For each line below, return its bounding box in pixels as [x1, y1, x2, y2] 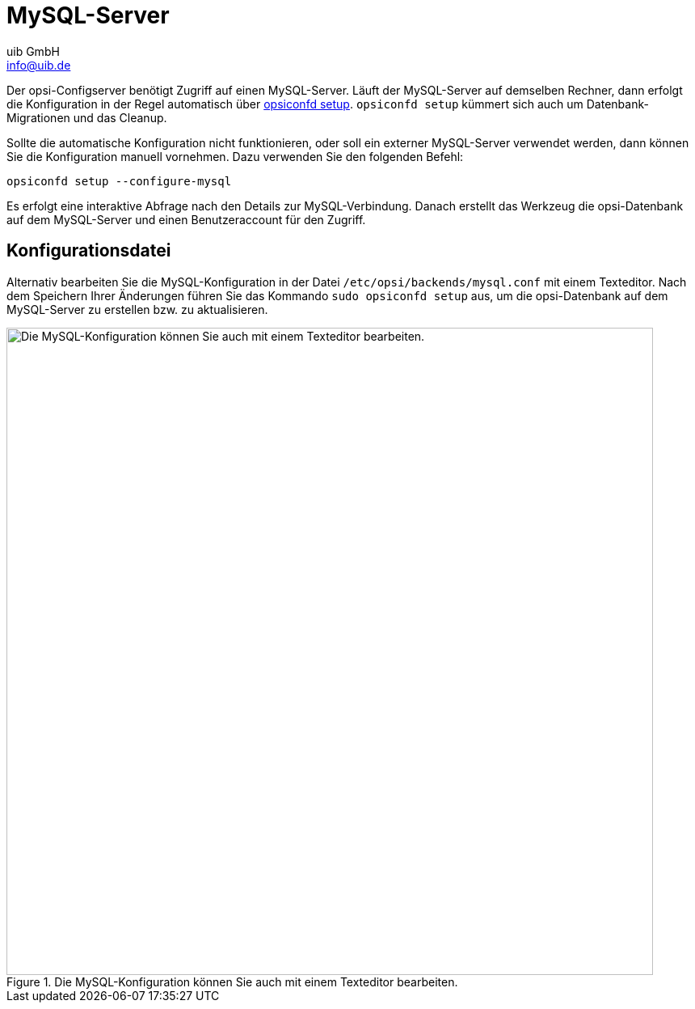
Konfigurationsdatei [6, 240, 171, 261]
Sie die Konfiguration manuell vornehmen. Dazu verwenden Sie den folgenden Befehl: [6, 149, 464, 163]
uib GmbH [6, 44, 60, 58]
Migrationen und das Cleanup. [6, 110, 167, 125]
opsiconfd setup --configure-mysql [6, 174, 232, 188]
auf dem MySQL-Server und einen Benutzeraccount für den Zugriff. [6, 212, 366, 227]
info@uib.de [6, 57, 71, 72]
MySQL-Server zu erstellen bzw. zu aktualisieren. [6, 302, 268, 316]
